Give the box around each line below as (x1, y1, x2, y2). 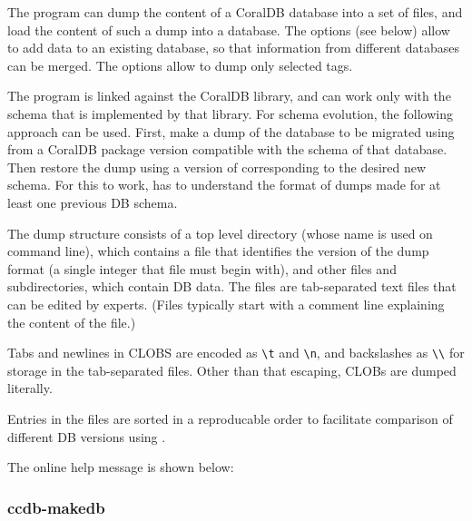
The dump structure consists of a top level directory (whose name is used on (7, 223, 433, 242)
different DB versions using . (7, 427, 166, 446)
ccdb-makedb (7, 496, 105, 518)
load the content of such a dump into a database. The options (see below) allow (7, 20, 450, 39)
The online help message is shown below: (7, 457, 234, 477)
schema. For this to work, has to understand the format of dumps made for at (7, 175, 441, 194)
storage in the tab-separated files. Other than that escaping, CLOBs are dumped (7, 360, 457, 379)
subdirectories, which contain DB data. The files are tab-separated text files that (7, 277, 457, 296)
